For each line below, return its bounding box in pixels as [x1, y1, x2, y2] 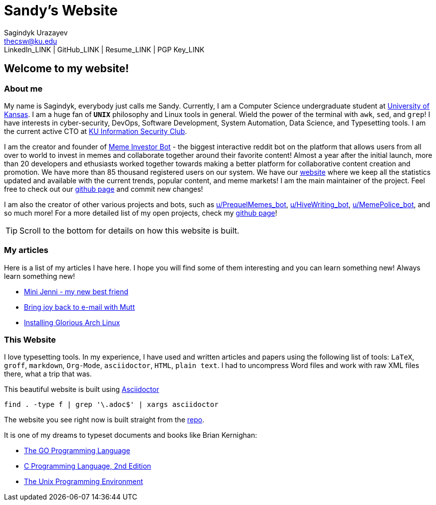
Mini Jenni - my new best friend [24, 287, 129, 296]
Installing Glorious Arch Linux [24, 318, 120, 327]
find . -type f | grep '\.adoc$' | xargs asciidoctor [4, 400, 218, 409]
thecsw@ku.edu [4, 36, 57, 45]
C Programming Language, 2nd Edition [24, 462, 151, 471]
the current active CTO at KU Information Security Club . [4, 126, 187, 135]
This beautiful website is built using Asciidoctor [4, 385, 159, 394]
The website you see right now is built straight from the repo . [4, 415, 205, 424]
